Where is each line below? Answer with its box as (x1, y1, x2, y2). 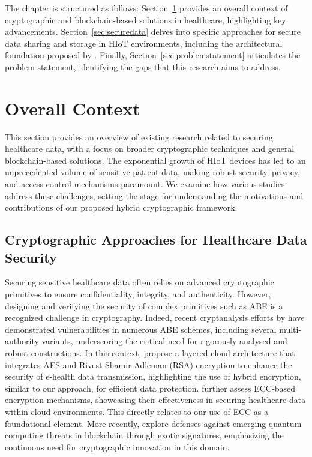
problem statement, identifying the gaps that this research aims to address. (5, 60, 281, 73)
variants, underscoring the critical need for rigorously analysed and (41, 335, 287, 347)
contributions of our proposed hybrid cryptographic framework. (5, 201, 238, 214)
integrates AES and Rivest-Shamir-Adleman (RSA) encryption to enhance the (5, 358, 292, 371)
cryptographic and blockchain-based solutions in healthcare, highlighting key (5, 13, 286, 26)
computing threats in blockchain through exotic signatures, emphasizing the (5, 429, 284, 441)
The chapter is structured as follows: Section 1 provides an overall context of (5, 2, 288, 14)
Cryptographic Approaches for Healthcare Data (5, 230, 307, 249)
